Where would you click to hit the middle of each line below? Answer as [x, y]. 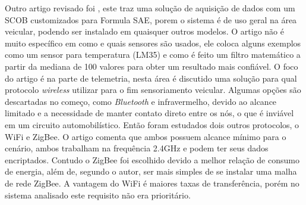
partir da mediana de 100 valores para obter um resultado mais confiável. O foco [152, 66]
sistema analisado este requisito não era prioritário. [98, 195]
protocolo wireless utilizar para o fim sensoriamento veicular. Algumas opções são [153, 90]
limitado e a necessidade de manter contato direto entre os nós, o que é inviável [149, 113]
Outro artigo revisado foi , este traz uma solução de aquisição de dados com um [150, 8]
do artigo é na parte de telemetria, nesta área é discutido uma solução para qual [151, 78]
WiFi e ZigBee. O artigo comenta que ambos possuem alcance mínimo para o [146, 136]
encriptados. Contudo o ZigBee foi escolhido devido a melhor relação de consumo [152, 159]
